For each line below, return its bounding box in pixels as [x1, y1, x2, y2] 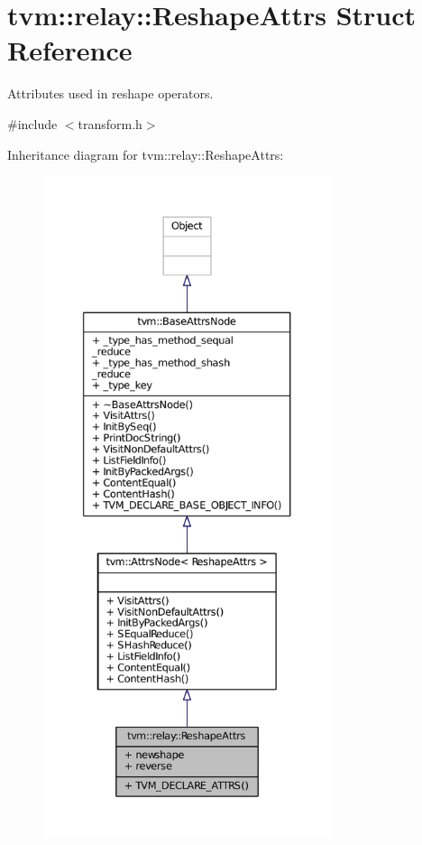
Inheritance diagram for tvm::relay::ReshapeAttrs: [7, 144, 284, 163]
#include [7, 114, 58, 133]
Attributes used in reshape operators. [7, 84, 214, 103]
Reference [7, 32, 133, 69]
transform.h [78, 114, 142, 133]
